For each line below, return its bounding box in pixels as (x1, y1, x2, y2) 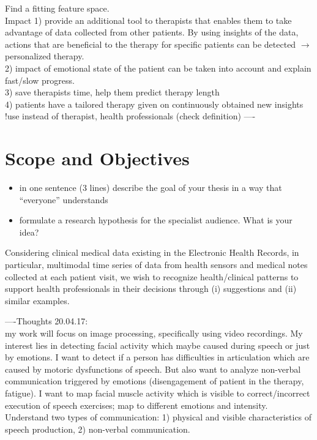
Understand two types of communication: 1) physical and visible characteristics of (5, 411, 312, 423)
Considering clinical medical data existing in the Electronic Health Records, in (5, 246, 299, 259)
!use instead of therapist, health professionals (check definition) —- (5, 110, 256, 122)
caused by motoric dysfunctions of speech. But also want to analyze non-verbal (5, 362, 301, 375)
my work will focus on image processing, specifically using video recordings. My (5, 327, 303, 339)
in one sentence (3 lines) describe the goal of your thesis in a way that (19, 181, 282, 194)
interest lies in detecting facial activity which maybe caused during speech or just (5, 338, 310, 351)
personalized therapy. (5, 50, 84, 62)
